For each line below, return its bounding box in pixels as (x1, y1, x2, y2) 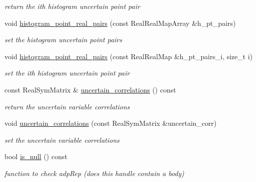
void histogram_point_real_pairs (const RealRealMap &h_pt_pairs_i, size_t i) (4, 51, 253, 61)
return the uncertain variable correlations (4, 101, 130, 111)
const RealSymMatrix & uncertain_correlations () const (4, 84, 176, 94)
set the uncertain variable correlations (4, 134, 120, 145)
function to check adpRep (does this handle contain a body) (4, 168, 184, 178)
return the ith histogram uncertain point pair (4, 1, 140, 11)
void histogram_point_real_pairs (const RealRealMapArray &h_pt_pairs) (4, 17, 236, 28)
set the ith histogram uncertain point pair (4, 68, 130, 78)
